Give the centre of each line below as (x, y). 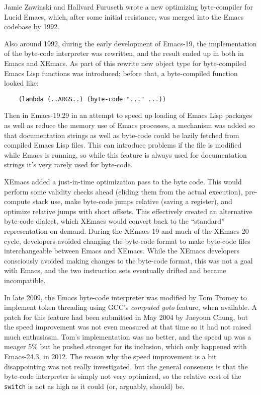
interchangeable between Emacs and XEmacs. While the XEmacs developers (122, 251)
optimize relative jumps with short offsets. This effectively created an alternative (128, 211)
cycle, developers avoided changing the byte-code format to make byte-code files (127, 241)
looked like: (21, 83)
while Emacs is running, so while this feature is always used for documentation (125, 154)
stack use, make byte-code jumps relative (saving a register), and (132, 201)
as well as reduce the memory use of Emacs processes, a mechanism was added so (129, 125)
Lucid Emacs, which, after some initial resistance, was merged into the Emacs (124, 16)
